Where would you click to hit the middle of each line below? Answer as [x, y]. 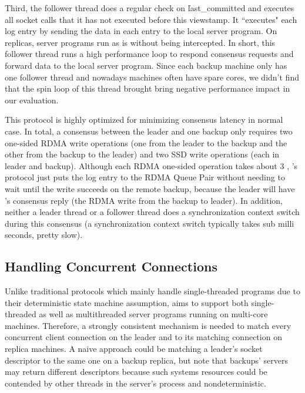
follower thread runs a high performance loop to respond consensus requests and [149, 54]
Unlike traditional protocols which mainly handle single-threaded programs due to [152, 291]
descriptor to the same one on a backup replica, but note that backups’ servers [147, 360]
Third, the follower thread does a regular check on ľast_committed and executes [150, 8]
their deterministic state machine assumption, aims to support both [127, 302]
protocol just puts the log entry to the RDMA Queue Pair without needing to [145, 177]
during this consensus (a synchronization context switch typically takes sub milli [150, 223]
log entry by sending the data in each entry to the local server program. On [141, 31]
